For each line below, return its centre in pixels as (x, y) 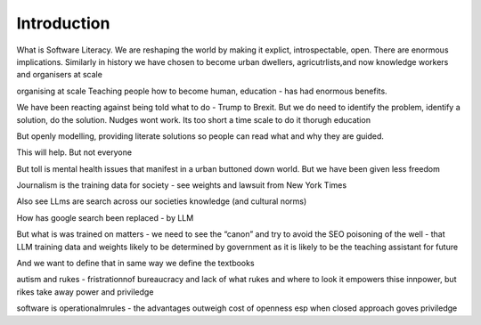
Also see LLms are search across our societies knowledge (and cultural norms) (162, 201)
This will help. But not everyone (74, 152)
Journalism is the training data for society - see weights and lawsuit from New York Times (182, 185)
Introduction (63, 23)
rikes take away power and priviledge (85, 292)
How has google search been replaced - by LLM (105, 217)
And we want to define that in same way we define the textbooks (135, 264)
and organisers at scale (59, 75)
